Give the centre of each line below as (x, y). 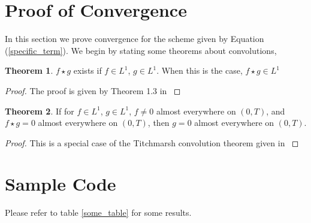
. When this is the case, (200, 70)
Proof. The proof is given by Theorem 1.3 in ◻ (93, 90)
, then (158, 123)
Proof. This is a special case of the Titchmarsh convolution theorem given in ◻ (152, 142)
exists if (87, 70)
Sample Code (61, 184)
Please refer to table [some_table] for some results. (98, 213)
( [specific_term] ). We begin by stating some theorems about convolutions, (141, 50)
